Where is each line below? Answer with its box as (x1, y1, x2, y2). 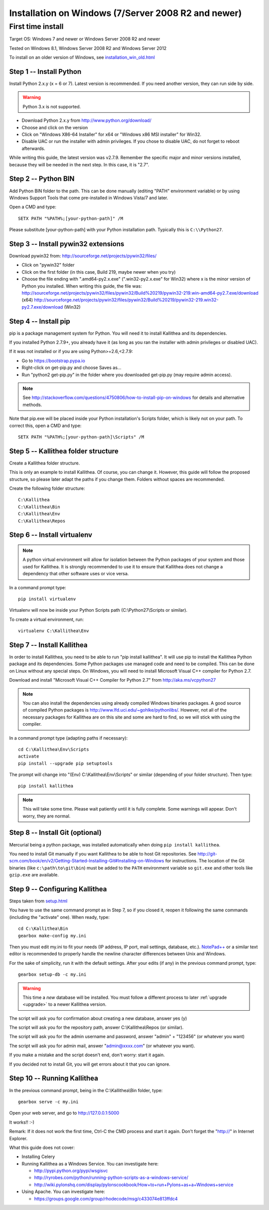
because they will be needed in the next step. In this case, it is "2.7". (9, 161, 149, 167)
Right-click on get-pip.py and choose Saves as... (21, 365, 122, 371)
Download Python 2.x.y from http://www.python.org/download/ (21, 117, 151, 123)
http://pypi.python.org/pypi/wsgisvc (34, 1168, 108, 1174)
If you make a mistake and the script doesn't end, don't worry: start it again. (9, 1052, 165, 1058)
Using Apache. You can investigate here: (21, 1189, 106, 1195)
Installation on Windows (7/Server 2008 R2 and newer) (9, 7, 242, 18)
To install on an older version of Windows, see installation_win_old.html (9, 54, 155, 60)
